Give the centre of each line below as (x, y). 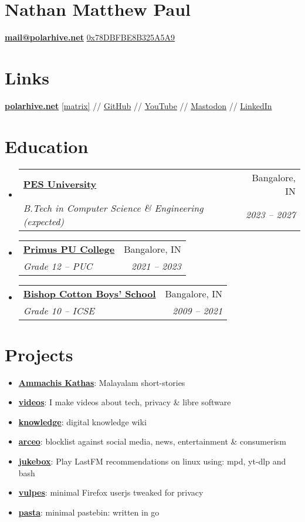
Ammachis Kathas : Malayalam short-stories (102, 382)
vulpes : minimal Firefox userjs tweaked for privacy (111, 492)
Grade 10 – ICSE (59, 310)
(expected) (43, 221)
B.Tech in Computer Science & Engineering (113, 208)
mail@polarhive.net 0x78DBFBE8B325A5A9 (90, 37)
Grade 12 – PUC (58, 266)
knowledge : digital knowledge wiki (82, 421)
